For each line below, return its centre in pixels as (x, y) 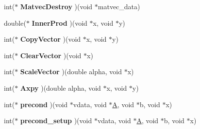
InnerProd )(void (59, 23)
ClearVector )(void (51, 55)
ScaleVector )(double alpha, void (71, 72)
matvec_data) (119, 6)
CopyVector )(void (50, 39)
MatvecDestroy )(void (56, 6)
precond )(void (44, 104)
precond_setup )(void (56, 121)
